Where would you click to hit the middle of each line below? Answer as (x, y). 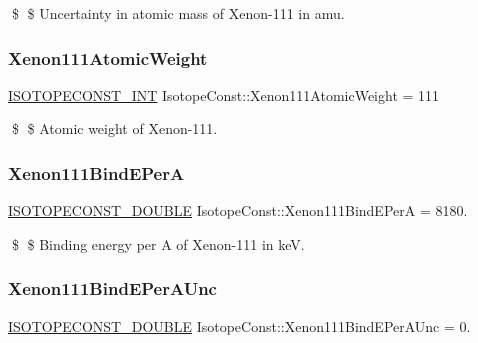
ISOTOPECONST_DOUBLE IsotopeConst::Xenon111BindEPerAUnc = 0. (239, 325)
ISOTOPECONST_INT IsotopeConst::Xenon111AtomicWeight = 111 (224, 94)
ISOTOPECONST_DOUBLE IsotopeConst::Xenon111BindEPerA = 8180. (238, 210)
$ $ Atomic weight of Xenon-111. (114, 128)
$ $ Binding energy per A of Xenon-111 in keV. (158, 243)
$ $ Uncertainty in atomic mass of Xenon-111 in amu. (178, 13)
